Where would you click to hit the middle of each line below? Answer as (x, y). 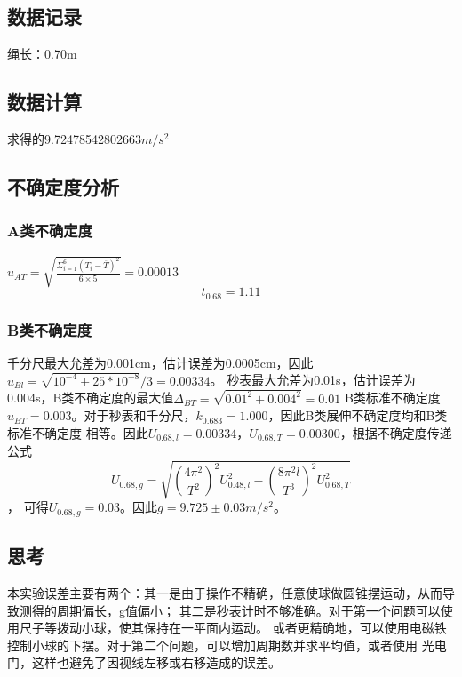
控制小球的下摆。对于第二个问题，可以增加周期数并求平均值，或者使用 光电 (227, 645)
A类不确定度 (50, 231)
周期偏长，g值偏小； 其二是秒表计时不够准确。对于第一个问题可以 (248, 610)
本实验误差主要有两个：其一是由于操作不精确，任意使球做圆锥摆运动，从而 (225, 593)
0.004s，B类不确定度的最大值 (91, 398)
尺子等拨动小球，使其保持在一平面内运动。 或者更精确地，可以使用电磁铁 (233, 628)
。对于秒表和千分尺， (134, 415)
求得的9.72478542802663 (74, 139)
